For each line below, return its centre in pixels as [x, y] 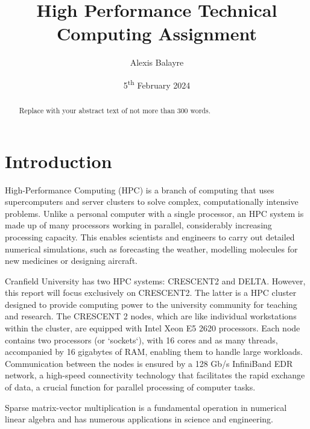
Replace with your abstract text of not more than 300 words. [115, 110]
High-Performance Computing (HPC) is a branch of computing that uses [140, 189]
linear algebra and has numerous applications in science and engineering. [139, 419]
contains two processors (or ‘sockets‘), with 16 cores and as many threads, [141, 340]
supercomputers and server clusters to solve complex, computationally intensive [152, 202]
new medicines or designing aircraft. [71, 261]
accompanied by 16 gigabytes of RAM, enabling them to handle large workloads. [154, 352]
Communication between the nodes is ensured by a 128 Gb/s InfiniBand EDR [149, 363]
